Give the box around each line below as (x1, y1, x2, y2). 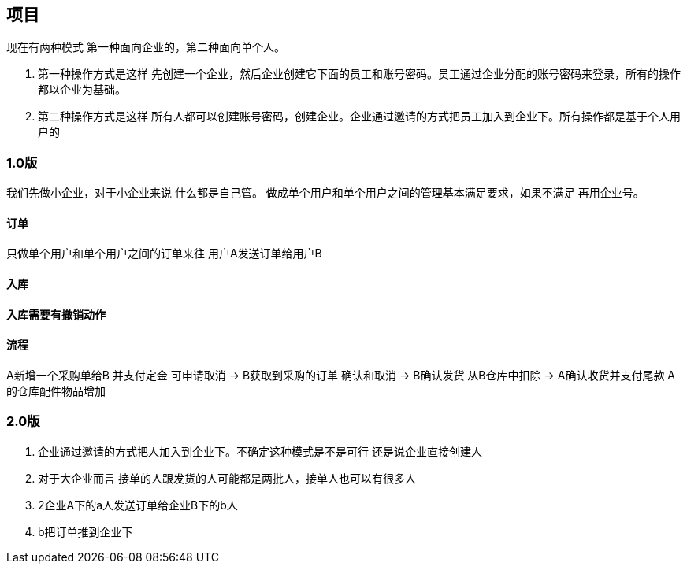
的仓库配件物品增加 (6, 383, 106, 398)
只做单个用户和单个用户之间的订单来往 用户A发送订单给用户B (6, 246, 322, 261)
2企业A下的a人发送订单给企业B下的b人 (38, 498, 238, 512)
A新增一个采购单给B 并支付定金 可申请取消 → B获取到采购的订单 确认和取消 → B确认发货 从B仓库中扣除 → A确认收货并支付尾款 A (6, 368, 675, 382)
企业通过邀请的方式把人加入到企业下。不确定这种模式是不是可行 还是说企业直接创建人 (38, 444, 482, 458)
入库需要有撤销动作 (6, 307, 106, 321)
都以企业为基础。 (38, 83, 126, 97)
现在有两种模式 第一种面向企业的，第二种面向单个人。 (6, 40, 285, 54)
